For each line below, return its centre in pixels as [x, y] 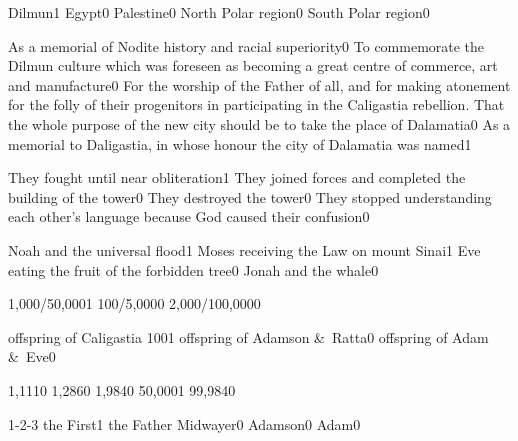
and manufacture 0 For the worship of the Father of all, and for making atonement [259, 84]
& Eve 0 [32, 356]
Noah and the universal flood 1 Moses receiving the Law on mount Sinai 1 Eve [244, 249]
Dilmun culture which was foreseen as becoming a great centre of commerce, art [253, 65]
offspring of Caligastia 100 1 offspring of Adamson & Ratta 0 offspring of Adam [248, 336]
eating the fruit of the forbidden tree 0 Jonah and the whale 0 [193, 269]
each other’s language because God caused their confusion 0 [189, 216]
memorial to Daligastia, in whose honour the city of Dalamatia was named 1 [240, 143]
